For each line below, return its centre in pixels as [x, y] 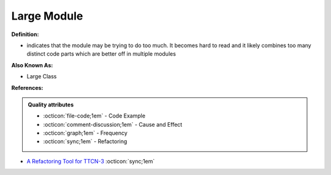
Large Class [42, 76]
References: [27, 87]
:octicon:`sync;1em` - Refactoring [85, 141]
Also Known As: [32, 65]
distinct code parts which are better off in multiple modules [101, 54]
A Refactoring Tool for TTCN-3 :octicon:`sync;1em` [91, 161]
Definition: [25, 34]
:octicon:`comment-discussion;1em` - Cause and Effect [113, 124]
